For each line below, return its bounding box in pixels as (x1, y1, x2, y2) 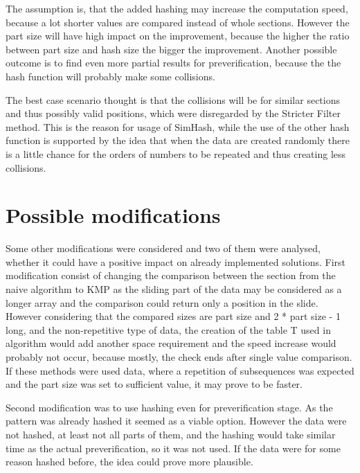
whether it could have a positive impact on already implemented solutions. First (6, 254, 346, 269)
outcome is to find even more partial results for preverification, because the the (6, 55, 341, 70)
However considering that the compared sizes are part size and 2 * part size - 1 (6, 309, 341, 323)
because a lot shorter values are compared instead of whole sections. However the (6, 15, 350, 29)
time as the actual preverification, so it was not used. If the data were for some (6, 440, 341, 455)
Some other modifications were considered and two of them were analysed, (6, 241, 321, 256)
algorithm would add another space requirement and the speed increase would (6, 336, 336, 350)
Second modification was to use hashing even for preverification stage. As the (6, 400, 333, 414)
